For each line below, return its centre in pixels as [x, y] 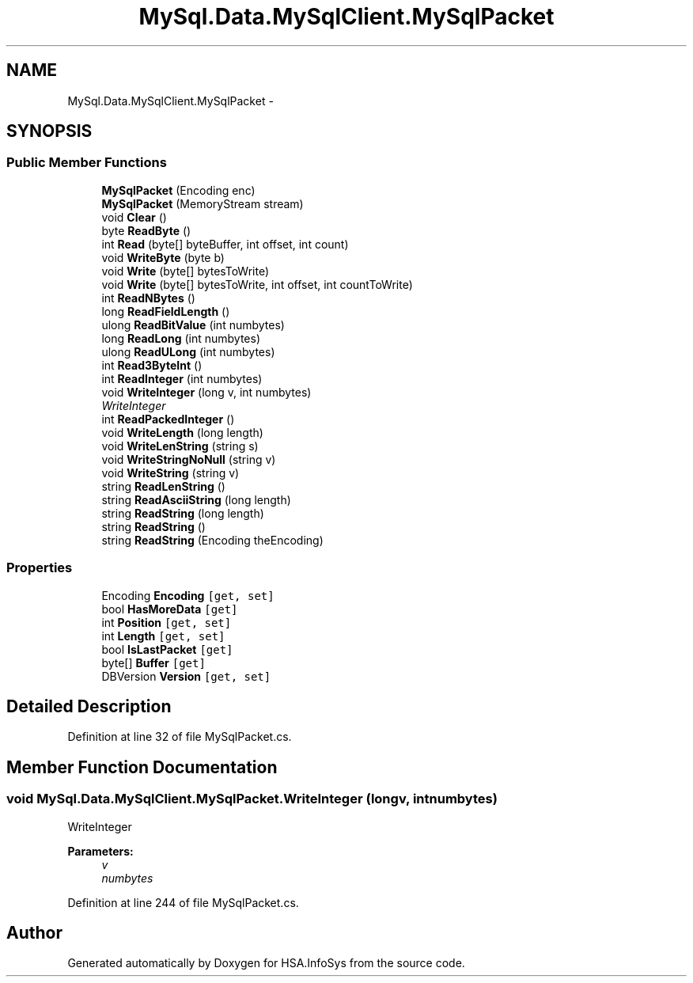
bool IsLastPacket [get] [167, 649]
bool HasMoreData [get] [170, 609]
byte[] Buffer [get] [153, 662]
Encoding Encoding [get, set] [188, 595]
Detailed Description [89, 706]
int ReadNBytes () [148, 298]
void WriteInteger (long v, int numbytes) [206, 392]
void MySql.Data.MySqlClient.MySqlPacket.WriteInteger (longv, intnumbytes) [252, 799]
